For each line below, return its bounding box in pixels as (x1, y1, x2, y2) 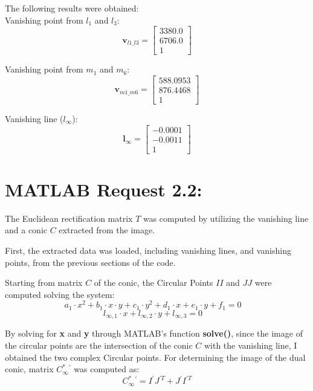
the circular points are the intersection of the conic (5, 338, 193, 351)
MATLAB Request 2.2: (5, 176, 202, 201)
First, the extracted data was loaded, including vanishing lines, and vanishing (5, 244, 291, 256)
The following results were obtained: (5, 2, 139, 14)
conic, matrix (5, 363, 54, 375)
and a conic (5, 224, 47, 236)
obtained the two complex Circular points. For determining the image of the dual (5, 351, 306, 363)
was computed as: (74, 363, 140, 375)
